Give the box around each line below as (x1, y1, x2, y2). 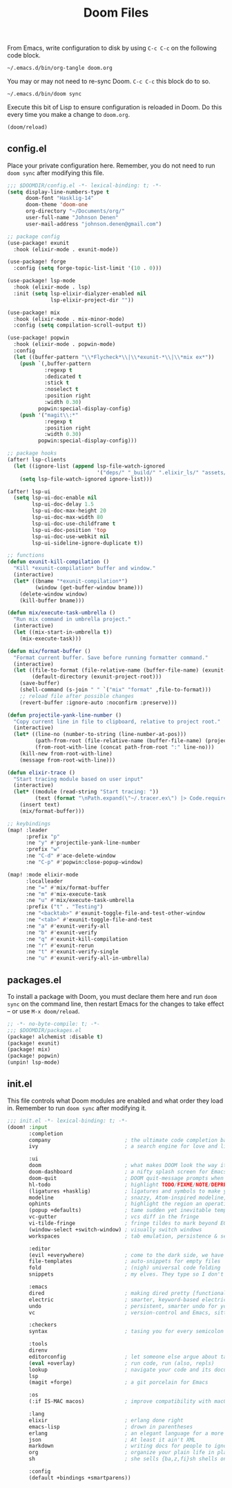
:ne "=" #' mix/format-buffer (25, 884, 110, 891)
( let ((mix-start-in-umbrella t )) (13, 629, 113, 636)
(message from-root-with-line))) (19, 756, 116, 764)
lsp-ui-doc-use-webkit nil (32, 533, 110, 540)
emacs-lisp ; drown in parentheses (28, 1423, 193, 1430)
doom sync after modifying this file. (7, 168, 105, 177)
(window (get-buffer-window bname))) (35, 584, 144, 591)
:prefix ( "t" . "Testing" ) (25, 903, 104, 910)
